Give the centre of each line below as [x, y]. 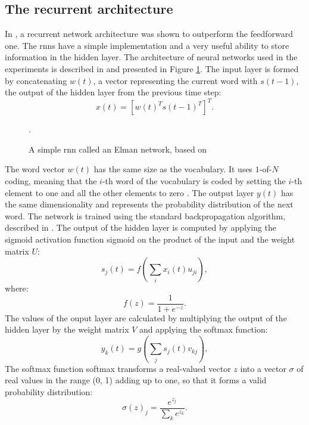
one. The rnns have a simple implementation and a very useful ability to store [147, 45]
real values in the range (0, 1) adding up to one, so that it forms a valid [136, 380]
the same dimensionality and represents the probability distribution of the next [149, 204]
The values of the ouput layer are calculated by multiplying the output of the [146, 317]
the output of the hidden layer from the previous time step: [113, 92]
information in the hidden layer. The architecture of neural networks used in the [151, 57]
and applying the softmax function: [204, 329]
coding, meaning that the [51, 181]
